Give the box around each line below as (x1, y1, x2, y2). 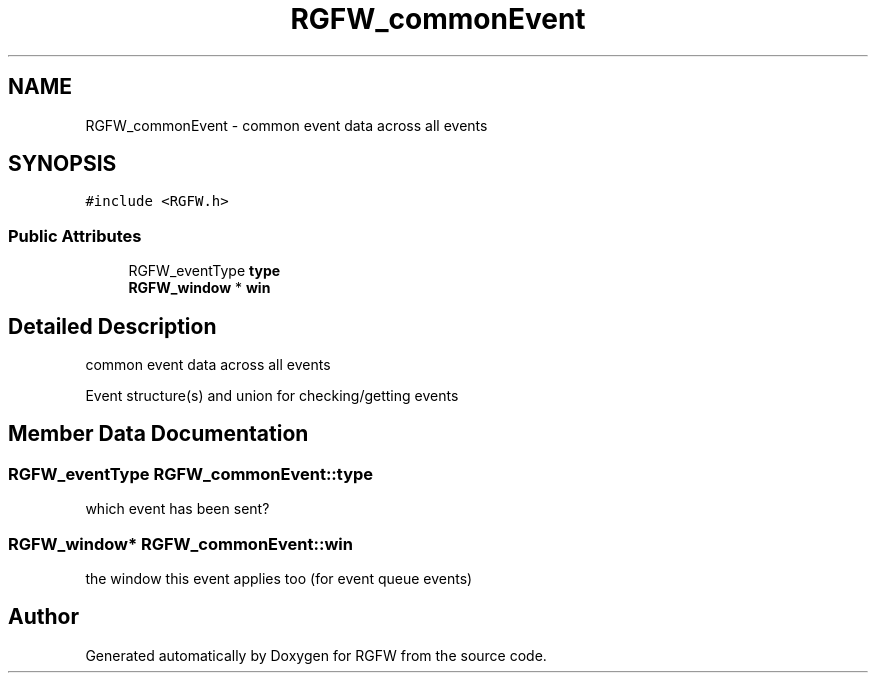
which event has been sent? (85, 500, 270, 518)
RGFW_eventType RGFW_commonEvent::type (8, 463, 374, 484)
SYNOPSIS (8, 151, 117, 177)
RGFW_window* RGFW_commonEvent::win (8, 533, 353, 554)
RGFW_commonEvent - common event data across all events (85, 116, 488, 134)
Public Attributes (8, 225, 142, 246)
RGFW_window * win (128, 279, 271, 297)
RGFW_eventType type (128, 262, 281, 280)
